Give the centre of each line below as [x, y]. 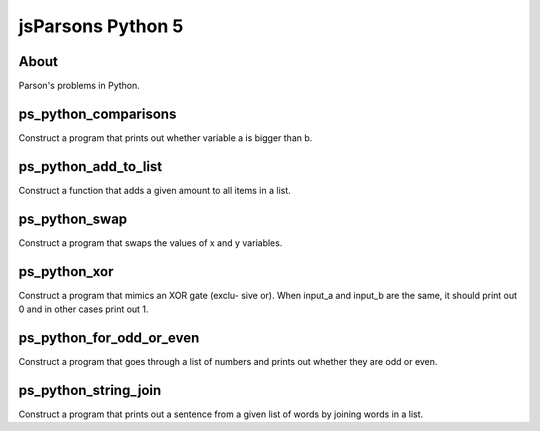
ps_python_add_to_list [90, 166]
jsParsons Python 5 [101, 26]
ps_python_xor [66, 271]
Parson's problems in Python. [79, 86]
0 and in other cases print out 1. [83, 309]
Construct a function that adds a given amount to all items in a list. [155, 190]
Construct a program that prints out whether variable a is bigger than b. [165, 137]
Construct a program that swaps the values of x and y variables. [150, 242]
